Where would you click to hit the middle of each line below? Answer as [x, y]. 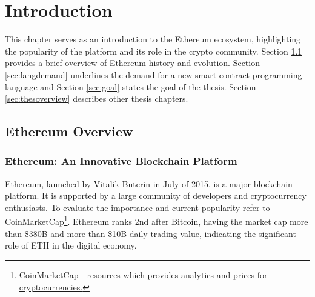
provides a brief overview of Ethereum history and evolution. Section [132, 63]
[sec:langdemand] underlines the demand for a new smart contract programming [154, 74]
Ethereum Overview [69, 131]
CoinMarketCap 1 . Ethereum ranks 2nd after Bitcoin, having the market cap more [157, 221]
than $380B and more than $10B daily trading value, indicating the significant [151, 233]
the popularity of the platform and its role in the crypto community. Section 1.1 [154, 51]
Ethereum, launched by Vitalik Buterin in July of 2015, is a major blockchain [149, 183]
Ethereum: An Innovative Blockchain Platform [121, 161]
